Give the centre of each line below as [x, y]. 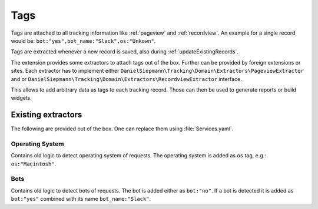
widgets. [21, 98]
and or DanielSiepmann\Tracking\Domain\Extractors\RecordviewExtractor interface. [127, 79]
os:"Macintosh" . [34, 164]
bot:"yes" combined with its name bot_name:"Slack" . [81, 199]
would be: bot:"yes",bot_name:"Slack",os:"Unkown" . [83, 41]
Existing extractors [47, 115]
